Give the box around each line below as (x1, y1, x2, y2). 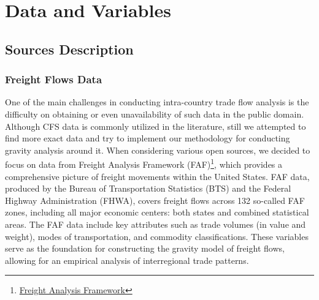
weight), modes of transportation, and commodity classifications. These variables (5, 230, 309, 242)
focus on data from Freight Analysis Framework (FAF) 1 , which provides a (5, 156, 283, 170)
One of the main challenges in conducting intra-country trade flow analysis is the (5, 96, 309, 108)
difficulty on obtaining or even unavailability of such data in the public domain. (5, 107, 304, 120)
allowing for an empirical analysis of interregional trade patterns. (5, 253, 249, 266)
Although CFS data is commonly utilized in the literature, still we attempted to (5, 119, 306, 132)
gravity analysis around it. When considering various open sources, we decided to (5, 143, 310, 156)
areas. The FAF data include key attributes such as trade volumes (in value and (5, 217, 306, 230)
